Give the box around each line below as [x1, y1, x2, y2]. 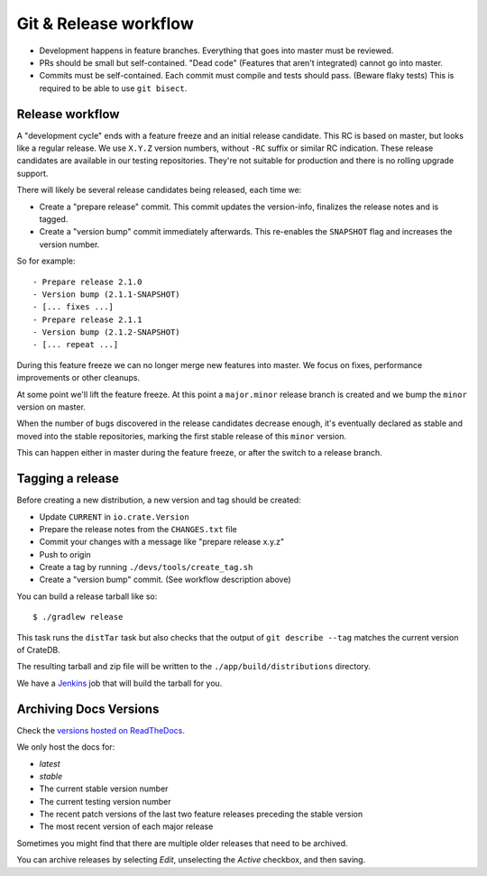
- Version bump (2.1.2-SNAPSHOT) [32, 327, 180, 337]
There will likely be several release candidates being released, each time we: [16, 185, 302, 196]
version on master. [16, 401, 86, 412]
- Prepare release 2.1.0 [32, 276, 142, 287]
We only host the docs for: [16, 742, 115, 752]
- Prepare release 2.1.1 [32, 314, 142, 325]
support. [16, 168, 49, 179]
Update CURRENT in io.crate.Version [39, 511, 189, 522]
